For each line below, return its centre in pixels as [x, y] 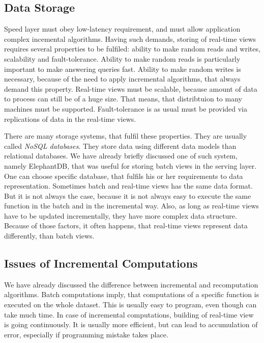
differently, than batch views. [49, 236]
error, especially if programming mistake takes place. [86, 334]
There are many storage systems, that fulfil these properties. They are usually [126, 136]
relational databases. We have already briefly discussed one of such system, [121, 156]
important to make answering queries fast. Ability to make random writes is [123, 69]
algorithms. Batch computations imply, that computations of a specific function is [132, 294]
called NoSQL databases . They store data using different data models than [120, 146]
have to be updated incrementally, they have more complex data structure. [121, 215]
